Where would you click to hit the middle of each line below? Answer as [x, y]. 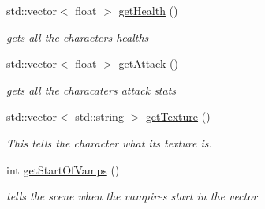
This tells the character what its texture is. [109, 142]
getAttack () [148, 63]
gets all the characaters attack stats [91, 90]
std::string [99, 116]
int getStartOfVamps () [63, 169]
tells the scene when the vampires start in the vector [132, 196]
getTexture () [178, 116]
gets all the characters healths [78, 37]
